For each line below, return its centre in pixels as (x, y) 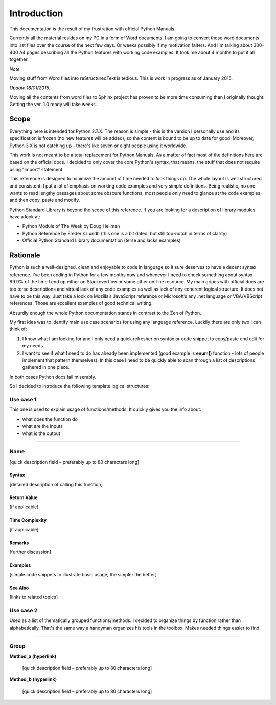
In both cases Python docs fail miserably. (53, 377)
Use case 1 (23, 399)
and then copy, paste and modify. (45, 200)
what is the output (41, 433)
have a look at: (25, 217)
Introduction (36, 13)
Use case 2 (24, 610)
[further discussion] (30, 552)
